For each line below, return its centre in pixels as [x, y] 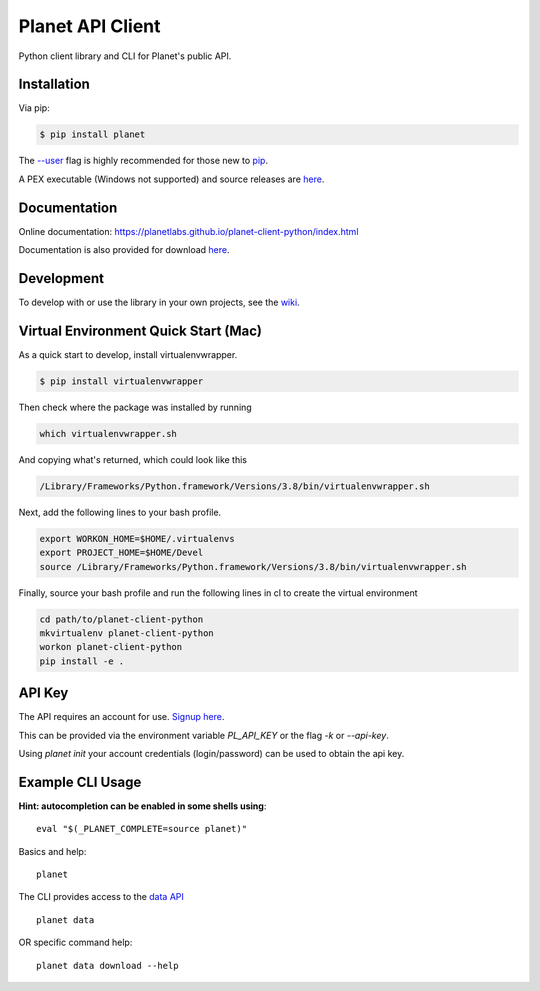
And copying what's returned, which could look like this [133, 459]
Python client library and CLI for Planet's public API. [125, 56]
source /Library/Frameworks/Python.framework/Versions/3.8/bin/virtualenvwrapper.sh [253, 566]
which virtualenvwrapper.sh [108, 433]
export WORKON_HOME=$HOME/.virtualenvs [137, 538]
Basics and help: [52, 851]
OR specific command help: [75, 942]
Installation [54, 84]
